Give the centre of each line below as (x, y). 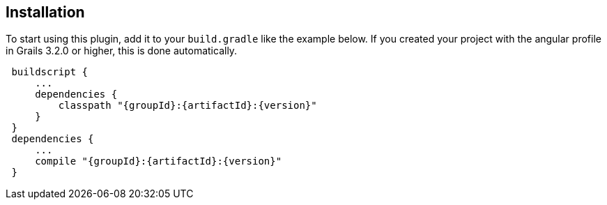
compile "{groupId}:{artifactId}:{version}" (159, 161)
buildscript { (50, 72)
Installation (45, 12)
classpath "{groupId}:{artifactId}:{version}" (187, 106)
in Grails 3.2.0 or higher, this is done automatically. (122, 51)
